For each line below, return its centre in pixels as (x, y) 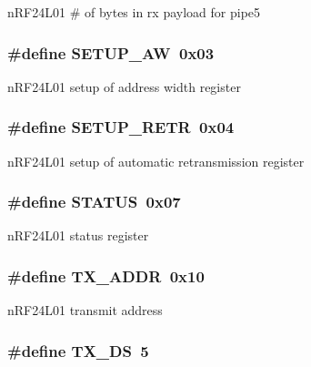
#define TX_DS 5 (78, 350)
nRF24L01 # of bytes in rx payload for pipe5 (134, 12)
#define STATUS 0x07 (94, 202)
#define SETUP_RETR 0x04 (121, 127)
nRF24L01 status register (78, 235)
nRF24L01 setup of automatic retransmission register (156, 161)
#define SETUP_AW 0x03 (111, 52)
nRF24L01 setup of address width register (124, 86)
